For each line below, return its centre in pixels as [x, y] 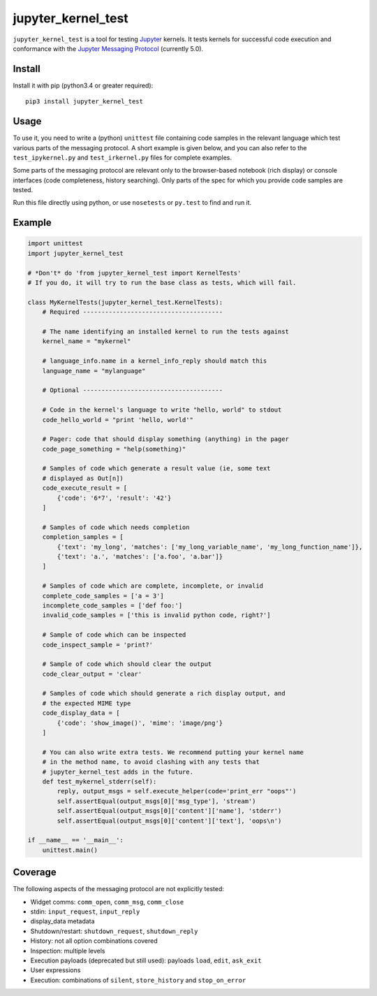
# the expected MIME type [87, 703]
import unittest [56, 244]
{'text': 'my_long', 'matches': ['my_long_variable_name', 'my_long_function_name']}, [210, 547]
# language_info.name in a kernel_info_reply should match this [155, 361]
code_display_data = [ [81, 713]
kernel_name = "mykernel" [87, 341]
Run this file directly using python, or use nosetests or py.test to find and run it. [132, 203]
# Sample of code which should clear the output [127, 664]
